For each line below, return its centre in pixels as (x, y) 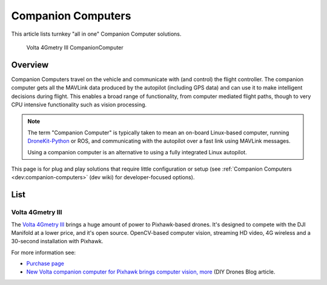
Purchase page (45, 264)
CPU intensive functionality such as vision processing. (79, 105)
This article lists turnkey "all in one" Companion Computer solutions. (96, 34)
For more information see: (43, 252)
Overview (30, 64)
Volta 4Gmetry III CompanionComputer (75, 47)
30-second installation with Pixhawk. (57, 241)
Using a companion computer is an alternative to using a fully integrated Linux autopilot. (137, 152)
